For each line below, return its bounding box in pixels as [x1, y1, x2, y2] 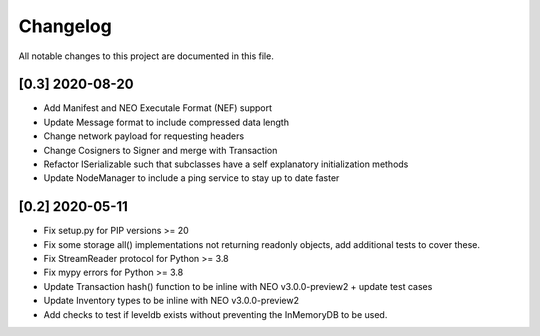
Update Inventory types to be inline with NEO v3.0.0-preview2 [43, 295, 300, 307]
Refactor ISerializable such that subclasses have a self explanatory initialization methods [43, 158, 409, 170]
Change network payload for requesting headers [43, 130, 245, 142]
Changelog [18, 15, 112, 37]
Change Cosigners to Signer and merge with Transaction [43, 144, 278, 156]
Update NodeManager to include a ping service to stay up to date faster [43, 172, 340, 184]
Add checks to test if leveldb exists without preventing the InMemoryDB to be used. [43, 308, 388, 320]
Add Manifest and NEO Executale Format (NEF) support [43, 102, 273, 114]
